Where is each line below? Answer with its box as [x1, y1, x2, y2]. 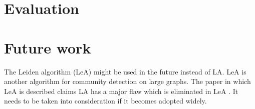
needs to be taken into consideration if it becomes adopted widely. [4, 95, 207, 106]
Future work [4, 37, 91, 57]
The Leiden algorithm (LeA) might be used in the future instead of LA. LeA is [4, 66, 246, 76]
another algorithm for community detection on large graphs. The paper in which [4, 76, 251, 86]
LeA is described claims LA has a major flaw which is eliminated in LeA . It [4, 85, 238, 96]
